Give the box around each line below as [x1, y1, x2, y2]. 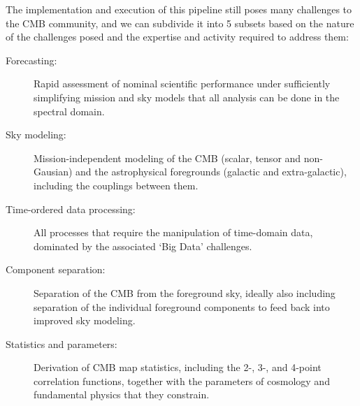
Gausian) [34, 164, 73, 179]
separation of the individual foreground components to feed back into [34, 299, 330, 314]
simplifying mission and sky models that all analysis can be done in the [34, 89, 340, 104]
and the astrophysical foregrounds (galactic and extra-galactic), [75, 164, 347, 179]
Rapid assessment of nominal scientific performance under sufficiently [34, 76, 331, 91]
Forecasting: [6, 52, 57, 67]
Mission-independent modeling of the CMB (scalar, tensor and [34, 150, 301, 165]
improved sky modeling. [34, 313, 136, 328]
